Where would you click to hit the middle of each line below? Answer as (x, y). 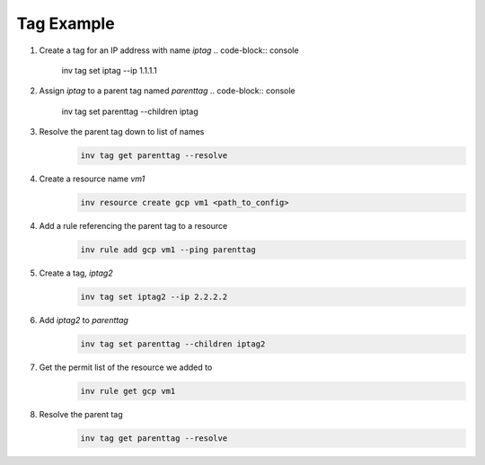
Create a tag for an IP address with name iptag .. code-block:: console (169, 50)
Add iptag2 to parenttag (84, 320)
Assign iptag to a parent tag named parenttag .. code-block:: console (167, 91)
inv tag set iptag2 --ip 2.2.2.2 (154, 297)
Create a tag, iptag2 (76, 273)
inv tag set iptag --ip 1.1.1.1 (109, 70)
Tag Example (66, 23)
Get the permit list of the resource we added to (126, 367)
